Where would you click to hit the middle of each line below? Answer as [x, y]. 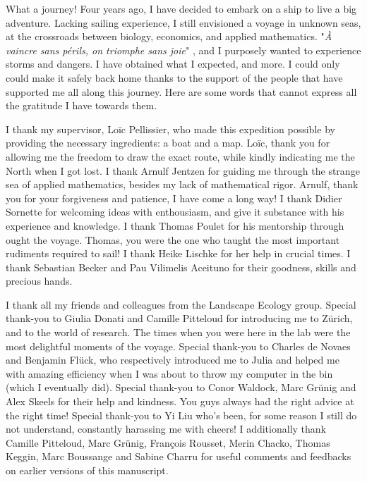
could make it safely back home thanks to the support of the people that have [174, 77]
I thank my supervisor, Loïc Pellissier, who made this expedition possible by [170, 129]
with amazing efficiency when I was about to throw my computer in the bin [169, 373]
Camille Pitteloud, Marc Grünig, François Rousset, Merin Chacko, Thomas [168, 442]
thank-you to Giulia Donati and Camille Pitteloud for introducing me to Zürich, [179, 318]
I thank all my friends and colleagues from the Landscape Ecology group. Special [181, 304]
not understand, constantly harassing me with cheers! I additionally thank [166, 429]
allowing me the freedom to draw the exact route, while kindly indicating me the [180, 156]
